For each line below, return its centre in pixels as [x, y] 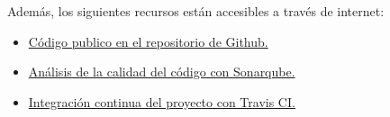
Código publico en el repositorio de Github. [148, 41]
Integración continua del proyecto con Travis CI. [162, 101]
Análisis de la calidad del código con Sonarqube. [162, 72]
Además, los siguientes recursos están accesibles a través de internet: [196, 11]
